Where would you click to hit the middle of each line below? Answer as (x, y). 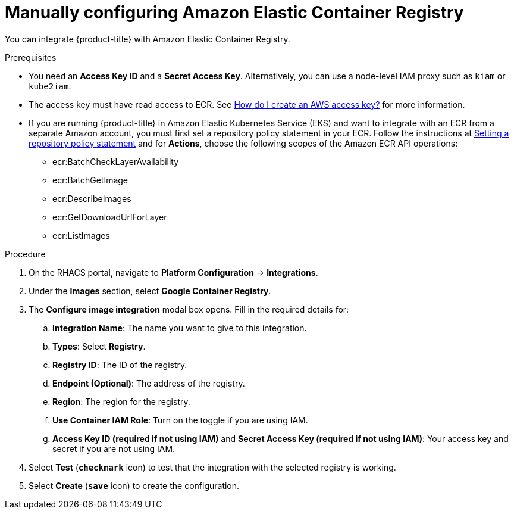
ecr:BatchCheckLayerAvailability (116, 161)
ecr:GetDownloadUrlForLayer (110, 217)
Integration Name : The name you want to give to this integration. (180, 328)
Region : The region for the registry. (121, 401)
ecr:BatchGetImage (90, 180)
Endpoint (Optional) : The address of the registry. (149, 383)
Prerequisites (31, 57)
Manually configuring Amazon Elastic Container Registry (234, 13)
